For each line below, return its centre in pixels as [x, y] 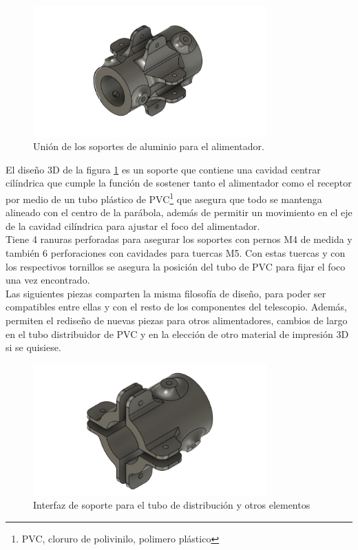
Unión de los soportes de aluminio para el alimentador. [149, 146]
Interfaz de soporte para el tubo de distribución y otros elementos [172, 505]
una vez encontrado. [48, 280]
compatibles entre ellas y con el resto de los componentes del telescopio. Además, [176, 307]
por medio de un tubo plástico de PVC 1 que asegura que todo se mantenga [164, 198]
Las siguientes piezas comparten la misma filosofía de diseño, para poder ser [166, 293]
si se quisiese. [33, 347]
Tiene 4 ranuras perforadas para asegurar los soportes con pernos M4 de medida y [179, 239]
